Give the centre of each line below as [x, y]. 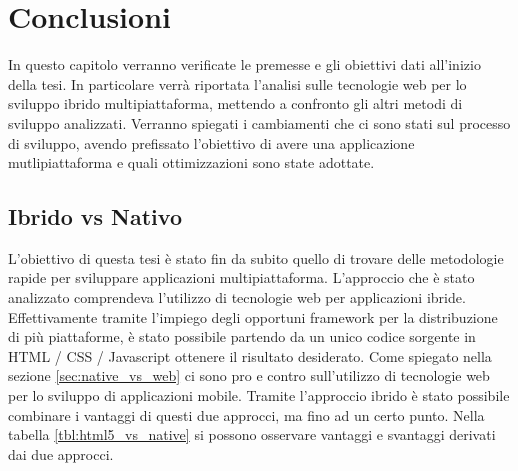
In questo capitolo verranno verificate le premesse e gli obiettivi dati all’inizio [244, 64]
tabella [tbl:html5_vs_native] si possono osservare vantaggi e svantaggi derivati [252, 434]
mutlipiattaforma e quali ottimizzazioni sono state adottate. [191, 162]
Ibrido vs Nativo [95, 216]
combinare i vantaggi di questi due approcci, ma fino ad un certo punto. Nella [246, 414]
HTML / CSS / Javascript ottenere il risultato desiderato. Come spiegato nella [250, 355]
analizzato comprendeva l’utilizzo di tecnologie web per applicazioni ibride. [237, 297]
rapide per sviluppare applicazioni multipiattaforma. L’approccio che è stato [241, 277]
